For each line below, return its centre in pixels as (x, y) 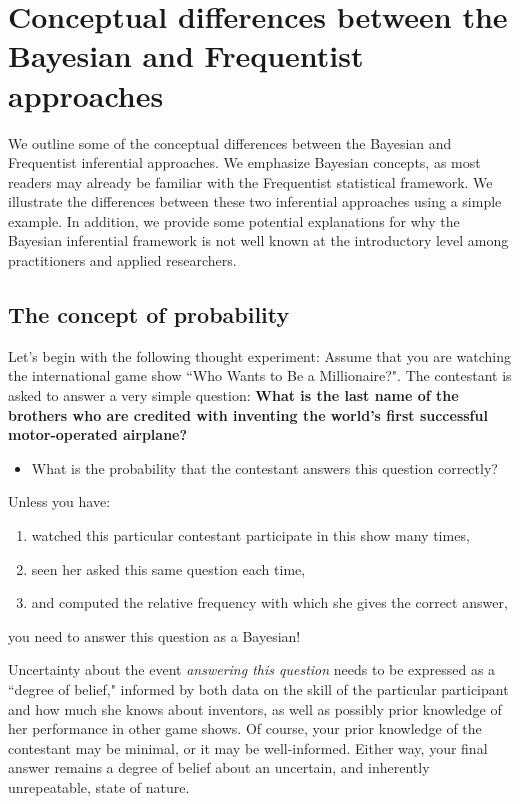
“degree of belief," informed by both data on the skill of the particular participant (258, 688)
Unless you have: (59, 501)
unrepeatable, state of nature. (99, 786)
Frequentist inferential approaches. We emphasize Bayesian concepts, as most (244, 162)
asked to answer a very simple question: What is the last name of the (233, 395)
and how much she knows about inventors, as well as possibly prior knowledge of (255, 708)
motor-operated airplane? (98, 434)
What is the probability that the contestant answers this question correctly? (264, 467)
